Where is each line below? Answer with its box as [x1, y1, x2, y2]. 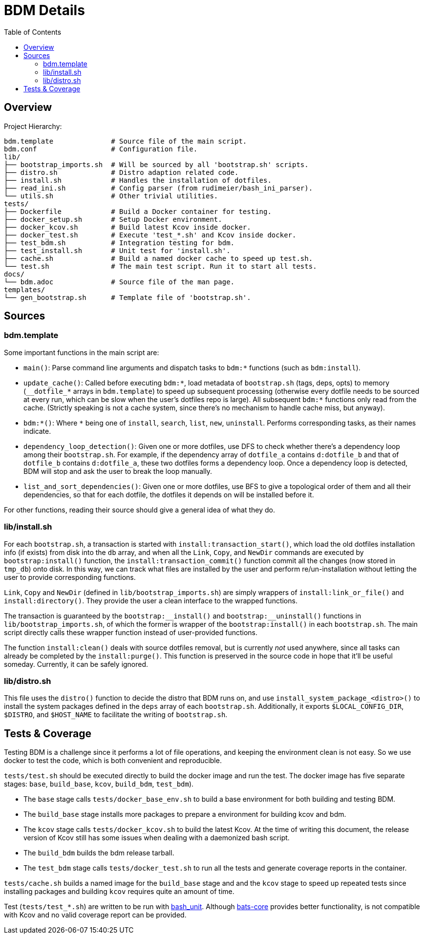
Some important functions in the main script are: [4, 348, 159, 357]
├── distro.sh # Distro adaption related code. [4, 168, 239, 176]
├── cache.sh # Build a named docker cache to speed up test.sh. [4, 254, 313, 262]
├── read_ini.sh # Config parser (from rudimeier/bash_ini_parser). [4, 184, 313, 192]
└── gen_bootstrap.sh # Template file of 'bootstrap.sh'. [4, 293, 251, 301]
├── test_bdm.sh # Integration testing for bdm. [4, 238, 235, 247]
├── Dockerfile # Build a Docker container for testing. [4, 207, 272, 215]
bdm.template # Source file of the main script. [4, 137, 247, 145]
